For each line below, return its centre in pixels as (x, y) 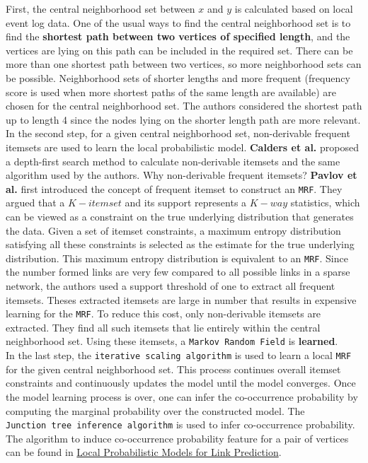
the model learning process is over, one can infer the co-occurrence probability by (182, 396)
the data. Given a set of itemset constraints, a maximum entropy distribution (173, 230)
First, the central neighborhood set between (100, 8)
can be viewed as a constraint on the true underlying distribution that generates (180, 216)
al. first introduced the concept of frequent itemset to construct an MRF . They (174, 188)
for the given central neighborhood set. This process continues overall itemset (173, 369)
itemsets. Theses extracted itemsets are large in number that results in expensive (181, 299)
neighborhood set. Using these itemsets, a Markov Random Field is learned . (172, 341)
